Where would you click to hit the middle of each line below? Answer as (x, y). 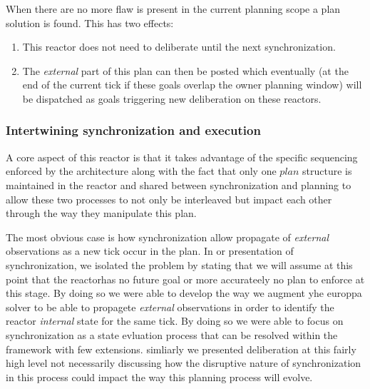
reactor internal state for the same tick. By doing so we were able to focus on (175, 321)
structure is (327, 171)
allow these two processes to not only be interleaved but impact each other (169, 199)
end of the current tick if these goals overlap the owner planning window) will (192, 85)
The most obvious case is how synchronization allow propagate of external (168, 237)
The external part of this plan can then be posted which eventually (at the (185, 70)
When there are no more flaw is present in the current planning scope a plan (173, 9)
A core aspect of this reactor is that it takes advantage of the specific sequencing (182, 157)
